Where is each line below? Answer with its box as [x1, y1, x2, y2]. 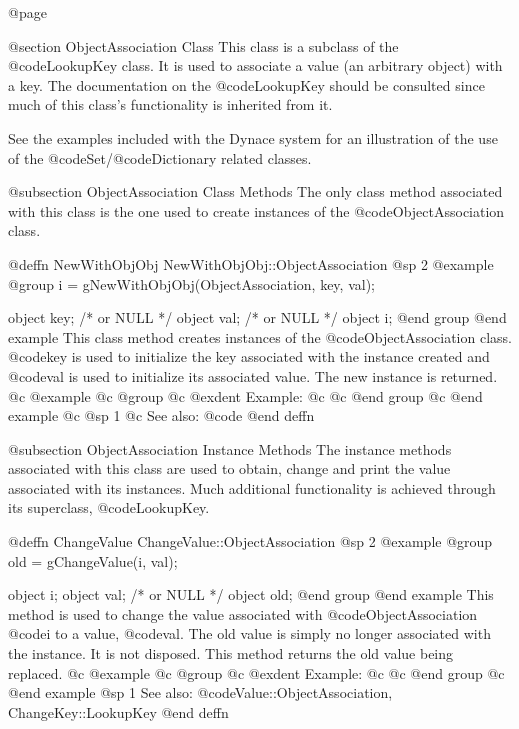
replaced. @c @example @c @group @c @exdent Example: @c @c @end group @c [8, 662, 505, 683]
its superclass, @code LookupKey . [8, 497, 210, 518]
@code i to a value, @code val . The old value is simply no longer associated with [8, 623, 491, 644]
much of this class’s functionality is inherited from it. [8, 94, 333, 115]
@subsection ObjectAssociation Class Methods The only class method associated [8, 181, 503, 202]
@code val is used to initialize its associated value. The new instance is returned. [8, 365, 498, 386]
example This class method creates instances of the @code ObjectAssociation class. [8, 326, 512, 347]
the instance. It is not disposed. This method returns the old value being [8, 643, 454, 664]
